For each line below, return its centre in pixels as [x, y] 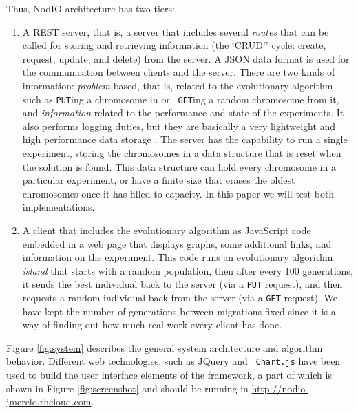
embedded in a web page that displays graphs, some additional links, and [177, 243]
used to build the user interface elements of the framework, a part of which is [169, 375]
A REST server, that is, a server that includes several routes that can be [176, 31]
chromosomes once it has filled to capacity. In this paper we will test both [178, 193]
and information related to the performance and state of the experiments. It [183, 113]
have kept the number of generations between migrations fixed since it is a [179, 311]
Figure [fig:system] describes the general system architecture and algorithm [165, 347]
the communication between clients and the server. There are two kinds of [179, 72]
